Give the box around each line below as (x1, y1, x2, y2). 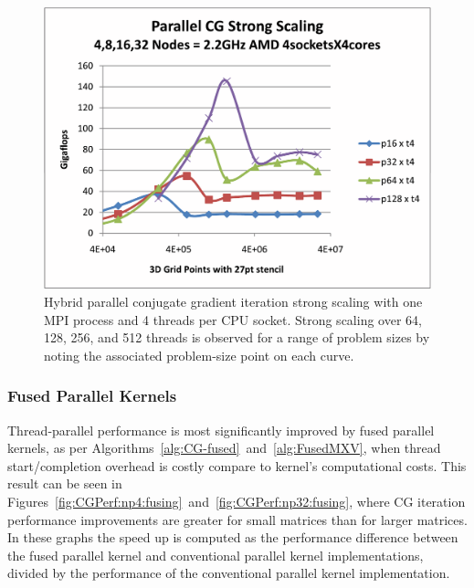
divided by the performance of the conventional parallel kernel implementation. (7, 563, 450, 583)
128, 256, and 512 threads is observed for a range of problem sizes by (44, 328, 430, 347)
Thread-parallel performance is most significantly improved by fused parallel (7, 420, 435, 439)
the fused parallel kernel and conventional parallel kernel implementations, (7, 545, 424, 564)
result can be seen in (7, 474, 122, 493)
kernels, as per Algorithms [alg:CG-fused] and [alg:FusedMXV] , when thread (7, 438, 441, 457)
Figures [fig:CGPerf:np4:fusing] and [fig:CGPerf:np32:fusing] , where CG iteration (7, 492, 466, 511)
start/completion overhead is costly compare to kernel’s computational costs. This (7, 456, 467, 475)
